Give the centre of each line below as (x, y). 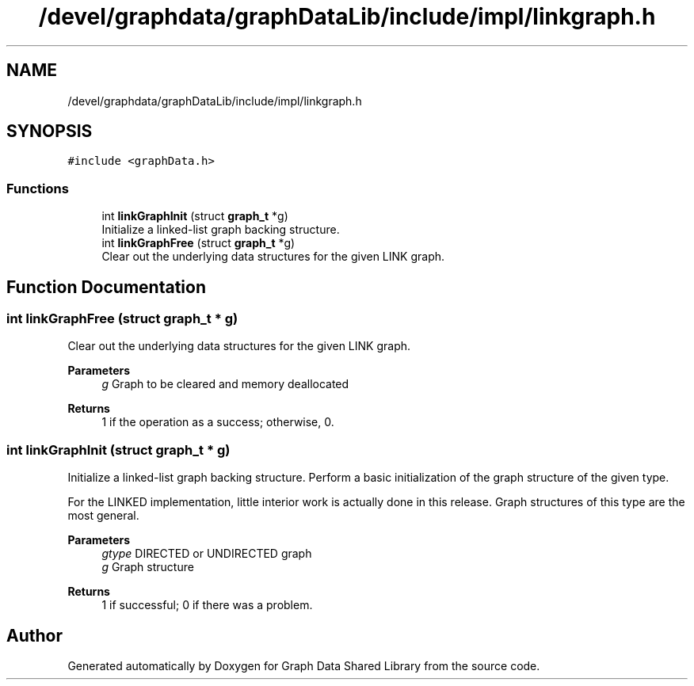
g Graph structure (148, 567)
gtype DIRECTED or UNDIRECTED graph (207, 554)
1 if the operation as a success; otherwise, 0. (218, 422)
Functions (38, 188)
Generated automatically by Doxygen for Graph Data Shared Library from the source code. (304, 666)
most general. (103, 516)
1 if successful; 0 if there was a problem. (207, 605)
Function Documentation (106, 287)
